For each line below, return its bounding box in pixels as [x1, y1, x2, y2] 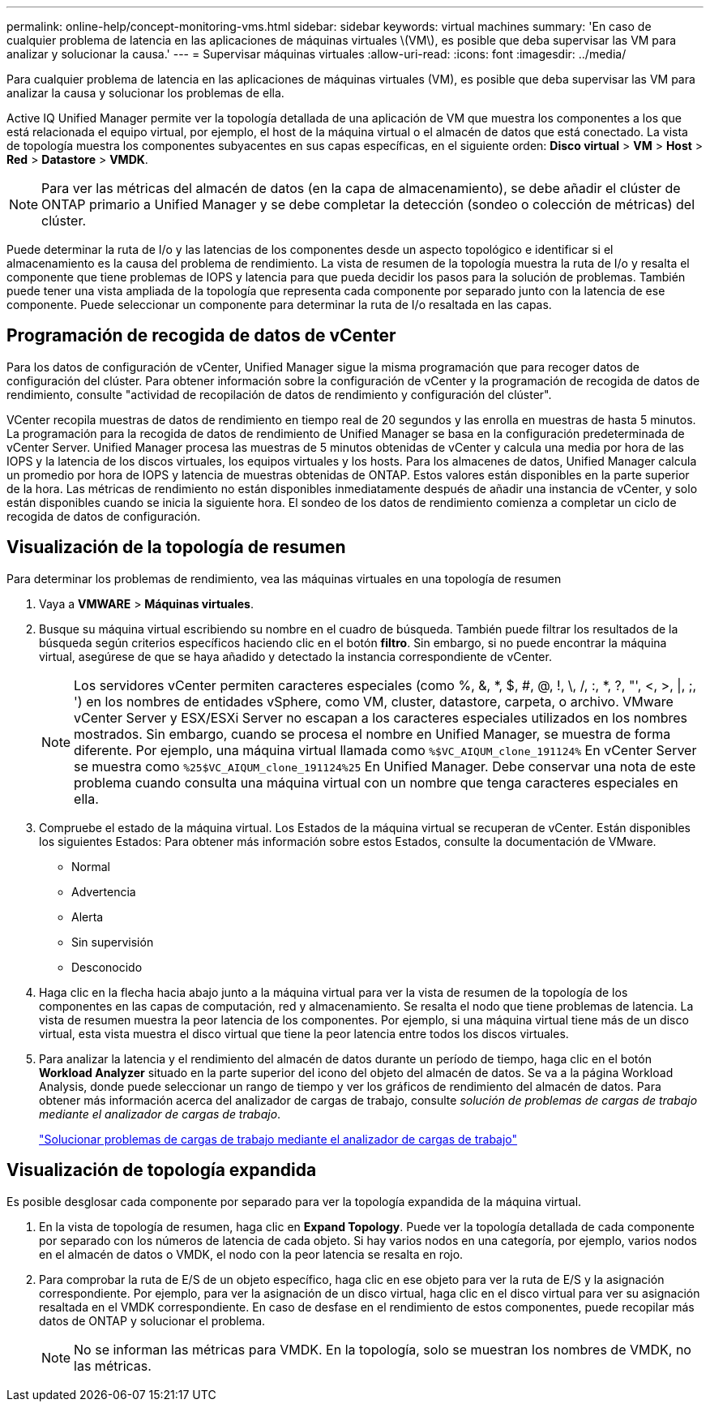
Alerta [71, 909, 104, 924]
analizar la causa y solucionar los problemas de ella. [6, 86, 284, 100]
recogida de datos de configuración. [6, 509, 201, 523]
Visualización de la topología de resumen [6, 537, 346, 558]
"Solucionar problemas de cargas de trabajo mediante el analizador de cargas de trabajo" [39, 1131, 518, 1146]
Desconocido [71, 959, 143, 974]
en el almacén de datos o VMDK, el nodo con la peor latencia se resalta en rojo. [39, 1247, 464, 1261]
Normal [71, 859, 110, 874]
